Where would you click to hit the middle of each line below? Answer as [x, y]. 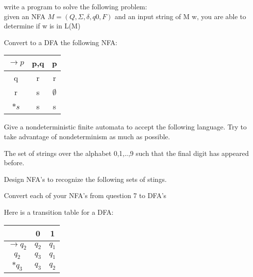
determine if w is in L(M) [42, 26]
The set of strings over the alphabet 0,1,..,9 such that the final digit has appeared [126, 153]
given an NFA [25, 16]
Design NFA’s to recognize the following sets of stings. [85, 179]
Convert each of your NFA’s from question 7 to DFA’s [85, 195]
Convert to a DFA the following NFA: [61, 42]
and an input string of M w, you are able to [180, 16]
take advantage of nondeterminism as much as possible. [87, 136]
